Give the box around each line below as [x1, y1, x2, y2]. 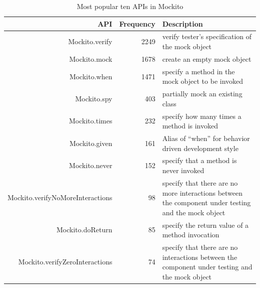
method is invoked [162, 120, 218, 131]
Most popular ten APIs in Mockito [76, 1, 183, 11]
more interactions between [162, 187, 243, 198]
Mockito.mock [69, 53, 112, 64]
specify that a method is [162, 155, 237, 166]
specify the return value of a [162, 219, 249, 230]
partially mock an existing [162, 88, 242, 99]
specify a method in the [162, 66, 235, 76]
